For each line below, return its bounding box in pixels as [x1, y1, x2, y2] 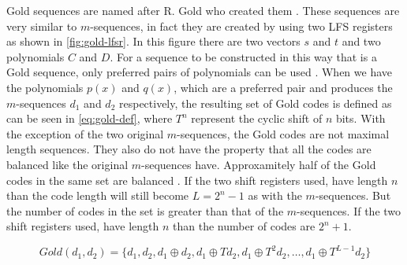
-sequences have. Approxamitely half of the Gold [141, 156, 376, 172]
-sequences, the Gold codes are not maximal [177, 125, 390, 142]
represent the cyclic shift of [191, 110, 323, 127]
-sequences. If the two [297, 202, 401, 219]
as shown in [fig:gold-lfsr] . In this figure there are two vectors [6, 33, 301, 50]
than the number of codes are [173, 218, 316, 234]
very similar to [6, 17, 77, 34]
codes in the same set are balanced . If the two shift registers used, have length [6, 171, 388, 188]
